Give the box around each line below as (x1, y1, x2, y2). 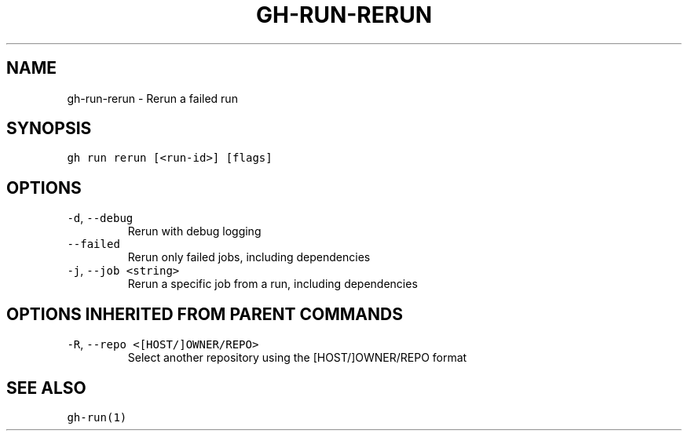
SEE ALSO (6, 377, 86, 398)
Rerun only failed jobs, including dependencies (127, 250, 371, 264)
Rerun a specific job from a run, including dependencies (127, 277, 418, 291)
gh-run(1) (67, 410, 127, 424)
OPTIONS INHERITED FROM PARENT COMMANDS (6, 304, 403, 324)
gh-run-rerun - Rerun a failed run (67, 91, 238, 105)
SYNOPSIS (6, 118, 92, 139)
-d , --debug (67, 211, 134, 225)
